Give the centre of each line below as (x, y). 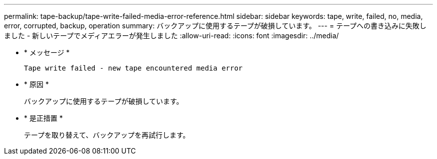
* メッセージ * (47, 52)
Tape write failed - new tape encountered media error (133, 68)
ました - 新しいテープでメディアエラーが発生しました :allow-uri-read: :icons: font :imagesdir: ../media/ (172, 36)
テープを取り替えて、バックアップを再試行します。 (107, 135)
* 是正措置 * (43, 118)
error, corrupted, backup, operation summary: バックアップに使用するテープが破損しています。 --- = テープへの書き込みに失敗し (215, 26)
